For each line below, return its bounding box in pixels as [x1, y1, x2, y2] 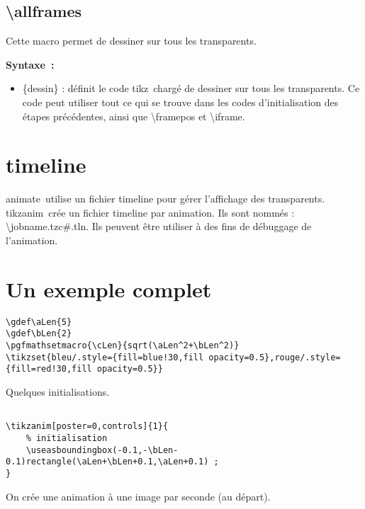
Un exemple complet [6, 274, 212, 303]
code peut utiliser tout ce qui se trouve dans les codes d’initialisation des [22, 94, 339, 109]
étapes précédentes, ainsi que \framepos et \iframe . [22, 108, 245, 123]
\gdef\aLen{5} [6, 316, 72, 327]
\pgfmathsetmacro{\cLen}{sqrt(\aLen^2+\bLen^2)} [6, 341, 240, 351]
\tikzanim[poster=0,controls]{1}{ [6, 421, 169, 432]
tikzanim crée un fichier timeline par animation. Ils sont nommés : [6, 205, 295, 219]
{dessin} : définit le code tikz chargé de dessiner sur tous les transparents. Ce [22, 81, 360, 96]
